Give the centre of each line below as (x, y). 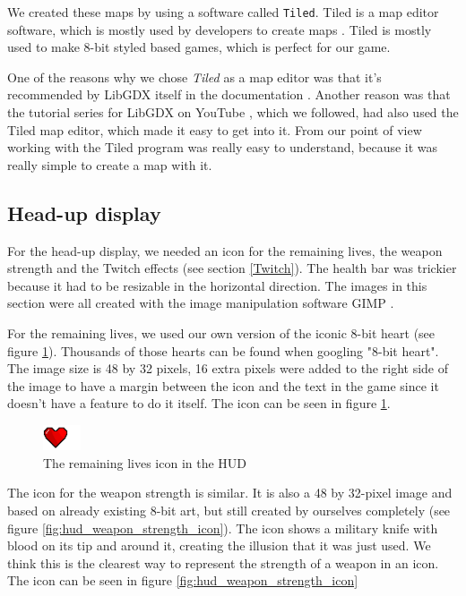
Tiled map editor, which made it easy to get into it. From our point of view (215, 129)
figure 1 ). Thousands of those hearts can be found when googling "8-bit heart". (223, 350)
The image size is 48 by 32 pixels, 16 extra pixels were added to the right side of (228, 368)
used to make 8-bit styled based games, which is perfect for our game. (199, 47)
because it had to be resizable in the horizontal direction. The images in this (217, 285)
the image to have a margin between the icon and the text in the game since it (223, 385)
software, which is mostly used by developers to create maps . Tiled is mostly (220, 29)
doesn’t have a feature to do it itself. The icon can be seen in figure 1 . (199, 403)
